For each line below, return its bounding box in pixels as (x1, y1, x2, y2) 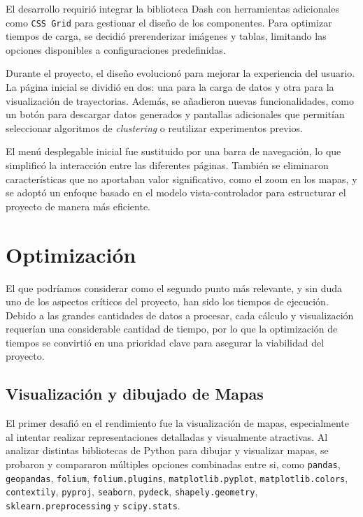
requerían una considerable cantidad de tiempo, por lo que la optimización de (6, 321, 338, 336)
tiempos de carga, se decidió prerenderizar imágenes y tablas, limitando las (6, 29, 327, 43)
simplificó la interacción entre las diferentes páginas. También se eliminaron (6, 158, 329, 172)
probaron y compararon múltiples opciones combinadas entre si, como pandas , (6, 457, 341, 472)
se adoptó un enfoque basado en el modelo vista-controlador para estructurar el (6, 185, 346, 200)
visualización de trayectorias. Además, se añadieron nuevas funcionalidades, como (6, 93, 354, 108)
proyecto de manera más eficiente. (6, 198, 151, 213)
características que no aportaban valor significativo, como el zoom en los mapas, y (6, 171, 357, 186)
